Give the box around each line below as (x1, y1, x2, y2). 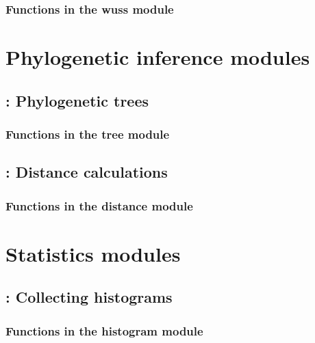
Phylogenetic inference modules (5, 43, 310, 71)
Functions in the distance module (5, 197, 193, 214)
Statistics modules (5, 239, 181, 267)
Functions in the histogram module (5, 322, 203, 339)
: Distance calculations (5, 161, 168, 182)
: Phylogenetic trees (5, 90, 149, 111)
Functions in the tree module (5, 125, 170, 142)
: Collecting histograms (5, 286, 173, 307)
